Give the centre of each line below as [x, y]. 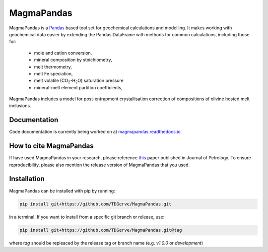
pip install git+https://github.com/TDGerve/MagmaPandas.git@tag [101, 230]
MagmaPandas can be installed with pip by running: [62, 190]
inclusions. [20, 106]
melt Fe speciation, [53, 73]
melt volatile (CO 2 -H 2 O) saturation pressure [79, 81]
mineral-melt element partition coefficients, [78, 87]
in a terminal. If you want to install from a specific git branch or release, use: [87, 217]
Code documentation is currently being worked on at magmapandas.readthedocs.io [95, 132]
